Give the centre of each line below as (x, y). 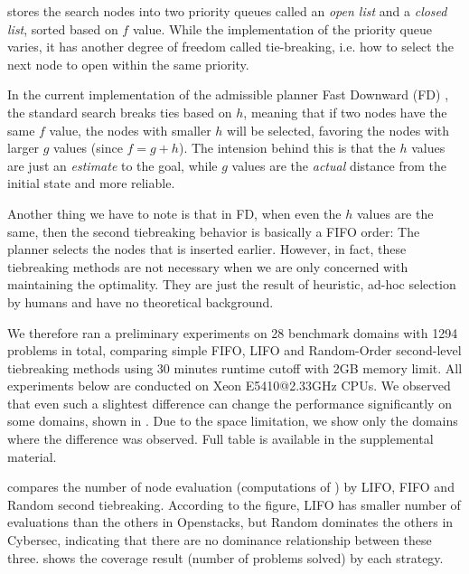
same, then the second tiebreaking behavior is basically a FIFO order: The (214, 231)
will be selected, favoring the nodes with (338, 130)
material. (32, 456)
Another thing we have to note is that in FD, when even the (174, 213)
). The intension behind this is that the (287, 148)
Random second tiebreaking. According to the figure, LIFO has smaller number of (234, 504)
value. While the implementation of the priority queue (282, 28)
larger (23, 148)
